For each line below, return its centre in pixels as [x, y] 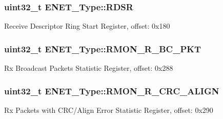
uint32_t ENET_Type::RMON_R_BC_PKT [103, 48]
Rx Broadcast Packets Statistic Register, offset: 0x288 [89, 68]
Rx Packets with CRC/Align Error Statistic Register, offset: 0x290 [109, 110]
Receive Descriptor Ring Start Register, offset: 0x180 [87, 26]
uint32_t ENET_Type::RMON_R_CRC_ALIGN [112, 91]
